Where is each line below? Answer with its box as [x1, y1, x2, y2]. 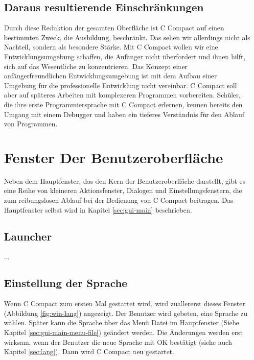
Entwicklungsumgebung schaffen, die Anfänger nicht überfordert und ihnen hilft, [4, 51, 246, 61]
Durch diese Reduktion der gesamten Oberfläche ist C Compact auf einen [4, 23, 224, 33]
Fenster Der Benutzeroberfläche [4, 147, 223, 167]
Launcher [4, 228, 52, 243]
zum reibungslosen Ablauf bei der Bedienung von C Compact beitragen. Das [4, 195, 233, 205]
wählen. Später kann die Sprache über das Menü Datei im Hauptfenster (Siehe [4, 317, 239, 328]
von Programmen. [4, 119, 58, 129]
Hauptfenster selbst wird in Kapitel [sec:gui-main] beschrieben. [4, 204, 192, 215]
